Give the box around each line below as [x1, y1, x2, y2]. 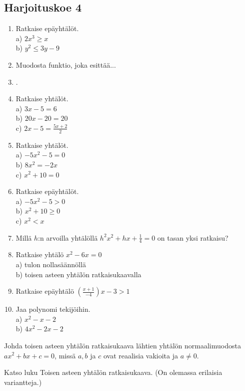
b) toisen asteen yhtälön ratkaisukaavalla [15, 269, 141, 279]
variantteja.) [4, 376, 42, 387]
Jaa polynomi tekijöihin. [15, 304, 90, 314]
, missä [54, 350, 76, 360]
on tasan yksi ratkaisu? [157, 232, 228, 243]
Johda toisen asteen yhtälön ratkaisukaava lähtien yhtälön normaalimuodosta [4, 340, 241, 350]
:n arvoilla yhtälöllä [38, 232, 98, 243]
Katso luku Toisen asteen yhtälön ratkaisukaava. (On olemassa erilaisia [4, 367, 222, 377]
